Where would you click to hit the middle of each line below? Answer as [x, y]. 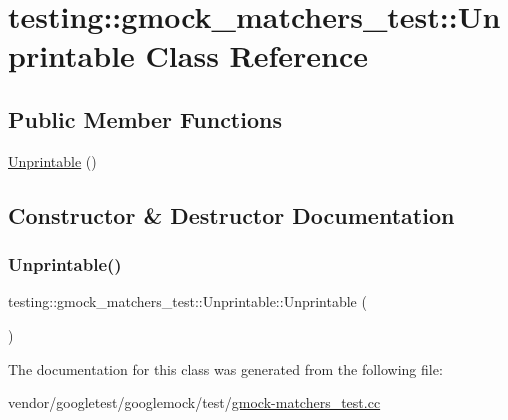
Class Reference [257, 55]
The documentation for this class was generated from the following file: [225, 368]
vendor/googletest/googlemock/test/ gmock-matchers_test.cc [194, 402]
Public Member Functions [145, 118]
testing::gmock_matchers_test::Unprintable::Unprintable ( [187, 301]
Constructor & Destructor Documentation [231, 214]
